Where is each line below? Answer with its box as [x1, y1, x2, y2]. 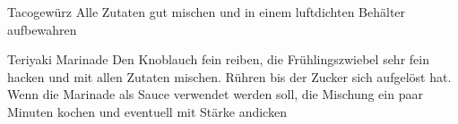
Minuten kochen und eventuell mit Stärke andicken [7, 102, 287, 120]
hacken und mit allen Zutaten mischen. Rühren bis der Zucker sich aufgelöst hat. [7, 67, 452, 86]
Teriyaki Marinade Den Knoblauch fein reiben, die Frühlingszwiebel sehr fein [7, 50, 429, 69]
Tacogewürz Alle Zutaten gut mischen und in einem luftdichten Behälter [7, 3, 406, 21]
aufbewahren [7, 20, 77, 38]
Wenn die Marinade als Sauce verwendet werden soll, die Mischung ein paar [7, 85, 423, 103]
